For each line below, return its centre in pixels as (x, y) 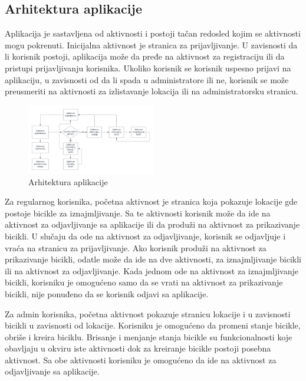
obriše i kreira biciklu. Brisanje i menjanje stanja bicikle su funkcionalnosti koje (149, 336)
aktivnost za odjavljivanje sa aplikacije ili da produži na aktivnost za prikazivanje (152, 224)
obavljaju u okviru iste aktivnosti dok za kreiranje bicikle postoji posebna (138, 348)
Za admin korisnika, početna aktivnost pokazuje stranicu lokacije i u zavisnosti (148, 313)
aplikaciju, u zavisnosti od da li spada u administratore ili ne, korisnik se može (147, 79)
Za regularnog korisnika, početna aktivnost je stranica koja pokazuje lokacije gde (151, 201)
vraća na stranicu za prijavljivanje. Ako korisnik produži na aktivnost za (136, 247)
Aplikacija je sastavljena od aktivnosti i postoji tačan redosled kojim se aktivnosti (153, 33)
